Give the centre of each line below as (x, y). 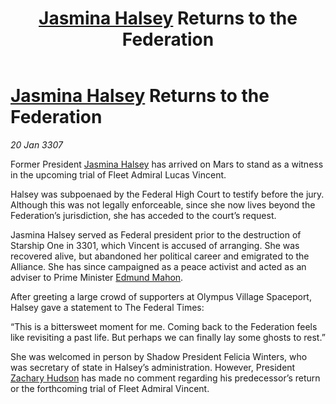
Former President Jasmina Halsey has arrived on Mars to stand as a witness (167, 164)
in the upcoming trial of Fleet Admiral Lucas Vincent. (118, 174)
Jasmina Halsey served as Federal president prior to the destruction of (156, 234)
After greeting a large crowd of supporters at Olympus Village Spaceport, (161, 296)
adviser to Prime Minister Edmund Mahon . (97, 277)
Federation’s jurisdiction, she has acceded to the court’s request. (143, 215)
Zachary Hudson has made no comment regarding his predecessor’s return (165, 378)
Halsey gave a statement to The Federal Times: (107, 307)
